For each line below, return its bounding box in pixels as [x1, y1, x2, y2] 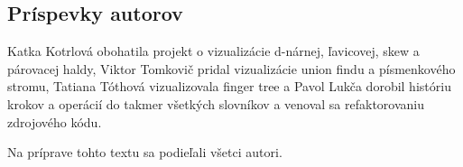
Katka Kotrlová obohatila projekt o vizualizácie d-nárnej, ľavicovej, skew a [7, 42, 420, 60]
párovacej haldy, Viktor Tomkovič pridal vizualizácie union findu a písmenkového [7, 59, 456, 78]
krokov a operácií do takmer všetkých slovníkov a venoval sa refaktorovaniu [7, 94, 425, 113]
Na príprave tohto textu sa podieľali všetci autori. [7, 143, 282, 162]
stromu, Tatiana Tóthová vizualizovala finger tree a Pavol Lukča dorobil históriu [7, 77, 451, 96]
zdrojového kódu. [7, 112, 102, 131]
